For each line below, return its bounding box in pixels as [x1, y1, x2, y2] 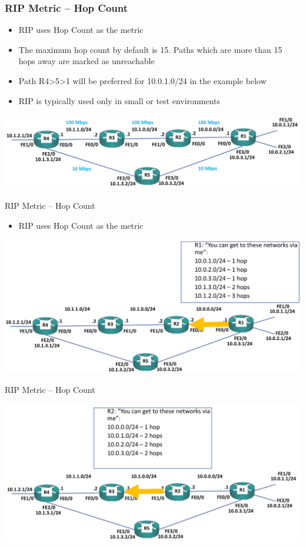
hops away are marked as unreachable [18, 55, 155, 67]
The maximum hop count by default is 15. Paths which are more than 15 [18, 43, 282, 55]
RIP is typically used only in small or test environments [18, 94, 221, 106]
